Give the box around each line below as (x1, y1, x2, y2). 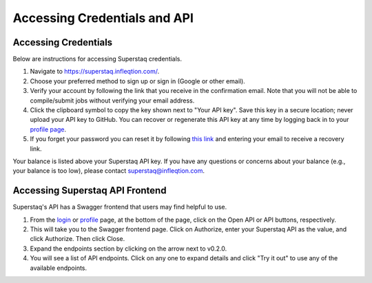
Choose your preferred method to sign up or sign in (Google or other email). (30, 76, 246, 85)
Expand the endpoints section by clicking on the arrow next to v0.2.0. (30, 244, 227, 253)
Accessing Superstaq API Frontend (12, 185, 167, 196)
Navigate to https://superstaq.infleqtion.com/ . (30, 67, 160, 76)
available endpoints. (30, 264, 87, 272)
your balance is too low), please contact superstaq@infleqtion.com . (12, 167, 205, 175)
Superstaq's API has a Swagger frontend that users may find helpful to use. (12, 203, 227, 211)
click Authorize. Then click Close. (30, 235, 125, 243)
